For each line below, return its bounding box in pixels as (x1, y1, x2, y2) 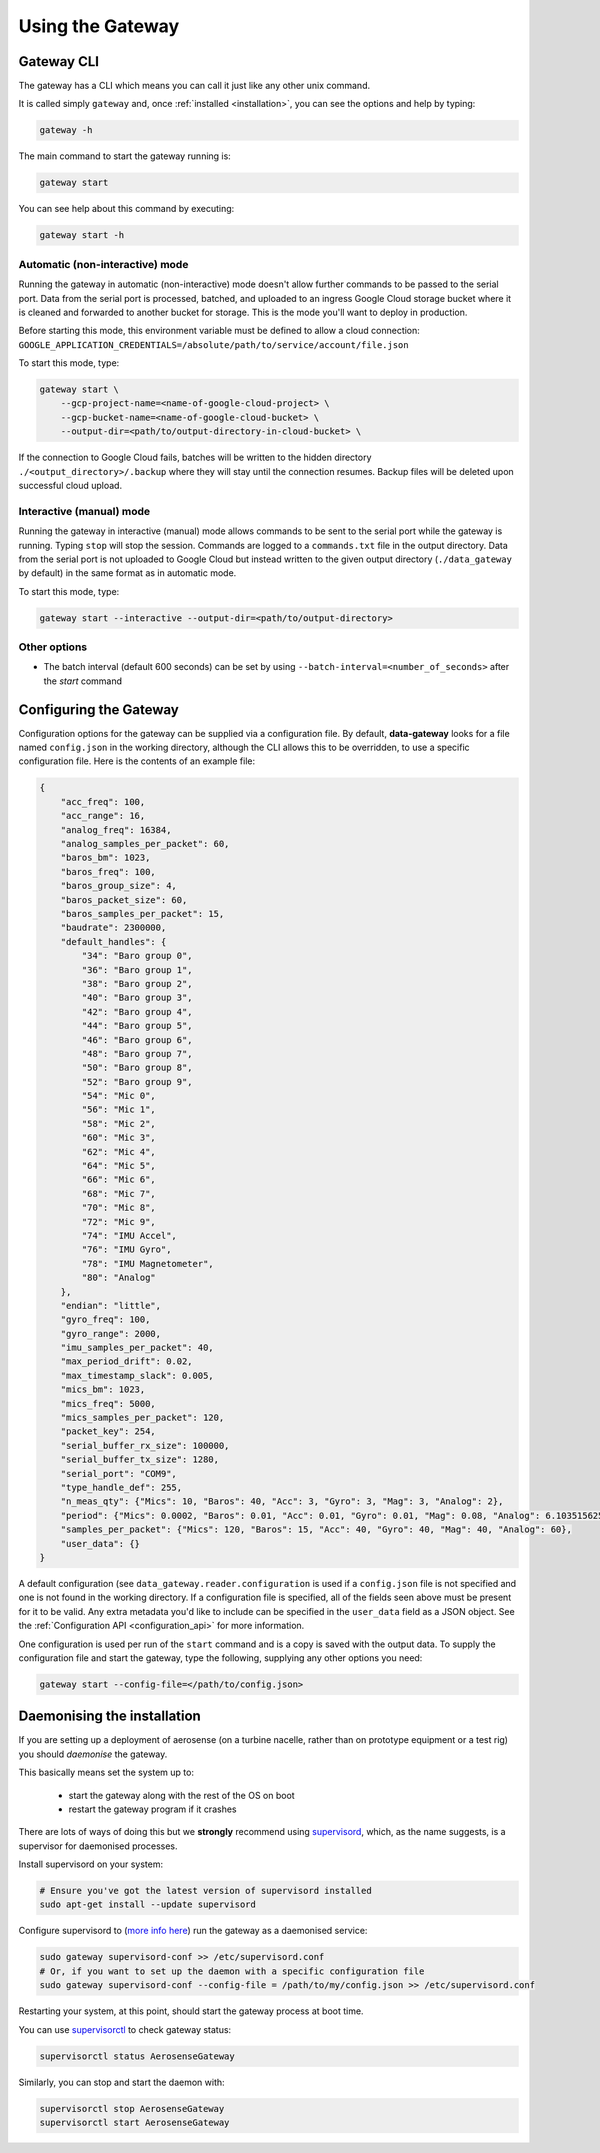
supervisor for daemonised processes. (18, 1840, 179, 1852)
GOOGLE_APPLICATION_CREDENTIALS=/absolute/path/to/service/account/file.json (18, 339, 409, 350)
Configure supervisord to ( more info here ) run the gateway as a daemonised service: (18, 1925, 368, 1937)
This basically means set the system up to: (18, 1766, 195, 1779)
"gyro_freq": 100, (60, 1314, 151, 1325)
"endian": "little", (60, 1300, 162, 1311)
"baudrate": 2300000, (60, 922, 167, 934)
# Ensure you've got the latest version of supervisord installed (39, 1885, 372, 1897)
